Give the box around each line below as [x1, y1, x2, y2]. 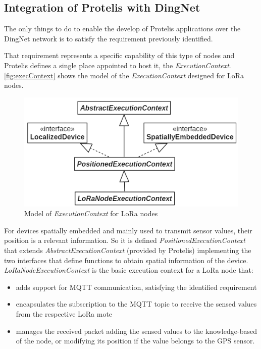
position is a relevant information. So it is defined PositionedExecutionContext [4, 235, 245, 245]
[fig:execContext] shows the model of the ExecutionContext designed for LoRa [4, 70, 244, 80]
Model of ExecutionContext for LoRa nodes [24, 208, 158, 219]
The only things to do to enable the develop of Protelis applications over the [4, 23, 241, 34]
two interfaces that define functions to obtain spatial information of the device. [4, 255, 248, 265]
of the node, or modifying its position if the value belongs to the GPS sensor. [16, 335, 255, 346]
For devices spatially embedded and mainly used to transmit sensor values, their [4, 225, 252, 235]
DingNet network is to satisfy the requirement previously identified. [4, 33, 213, 43]
